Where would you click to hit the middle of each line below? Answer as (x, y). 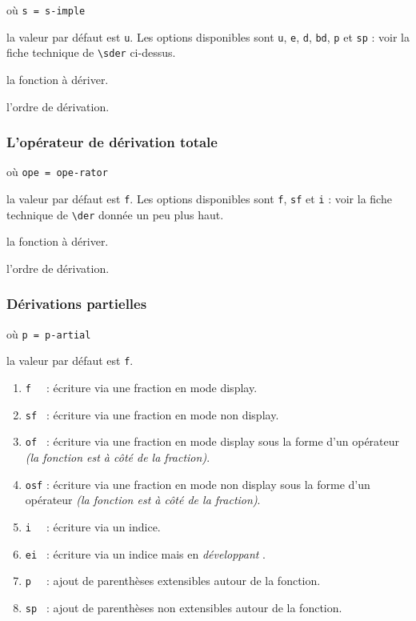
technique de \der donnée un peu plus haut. (115, 214)
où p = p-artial (49, 333)
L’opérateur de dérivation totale (112, 142)
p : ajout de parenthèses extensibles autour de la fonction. (173, 581)
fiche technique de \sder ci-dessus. (91, 52)
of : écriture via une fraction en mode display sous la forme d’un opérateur (212, 441)
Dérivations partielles (77, 304)
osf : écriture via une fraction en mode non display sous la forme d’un (198, 484)
